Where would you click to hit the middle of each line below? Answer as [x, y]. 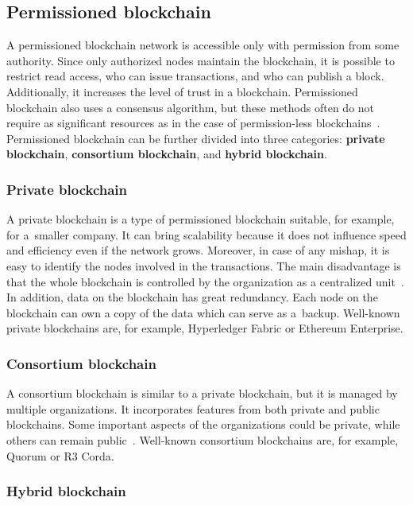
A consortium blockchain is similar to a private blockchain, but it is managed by [202, 393]
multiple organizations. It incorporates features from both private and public [193, 408]
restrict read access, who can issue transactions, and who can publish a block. [195, 76]
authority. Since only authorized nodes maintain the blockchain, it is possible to [201, 60]
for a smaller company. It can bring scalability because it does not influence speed [206, 234]
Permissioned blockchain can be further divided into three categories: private [196, 138]
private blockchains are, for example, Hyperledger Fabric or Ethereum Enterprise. [205, 328]
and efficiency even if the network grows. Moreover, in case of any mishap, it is [198, 250]
